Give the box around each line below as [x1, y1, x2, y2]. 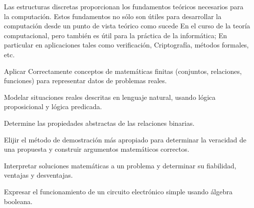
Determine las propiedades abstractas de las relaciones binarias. [4, 117, 195, 128]
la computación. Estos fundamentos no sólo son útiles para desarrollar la [4, 11, 222, 21]
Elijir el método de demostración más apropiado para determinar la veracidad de [4, 134, 247, 144]
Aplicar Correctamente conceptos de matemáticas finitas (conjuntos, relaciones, [4, 66, 242, 76]
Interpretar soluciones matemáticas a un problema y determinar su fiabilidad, [4, 160, 236, 170]
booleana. [4, 196, 33, 206]
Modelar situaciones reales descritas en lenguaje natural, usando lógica [4, 92, 216, 102]
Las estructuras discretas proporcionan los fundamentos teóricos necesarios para [4, 1, 244, 11]
